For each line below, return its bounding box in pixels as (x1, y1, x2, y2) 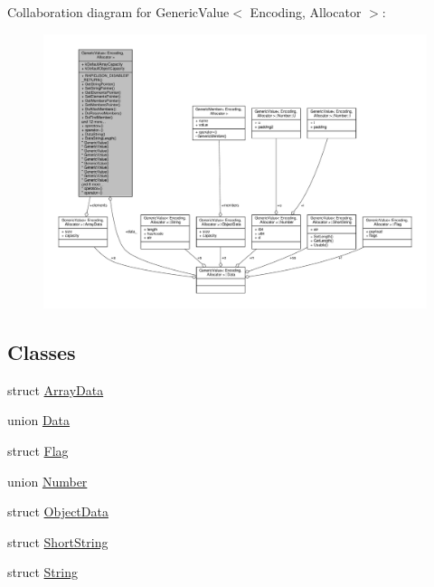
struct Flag (7, 441, 69, 460)
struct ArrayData (7, 380, 104, 399)
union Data (7, 411, 71, 430)
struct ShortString (7, 532, 108, 551)
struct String (7, 563, 78, 582)
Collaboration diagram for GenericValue (7, 3, 230, 21)
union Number (7, 471, 88, 490)
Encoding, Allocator (250, 3, 362, 21)
